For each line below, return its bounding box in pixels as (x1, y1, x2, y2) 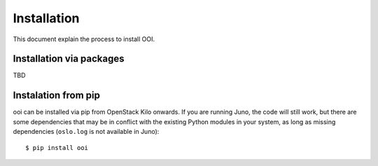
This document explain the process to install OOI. (13, 35, 155, 43)
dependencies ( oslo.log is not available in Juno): (13, 128, 160, 136)
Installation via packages (13, 53, 125, 65)
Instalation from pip (13, 89, 101, 101)
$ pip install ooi (25, 144, 89, 151)
